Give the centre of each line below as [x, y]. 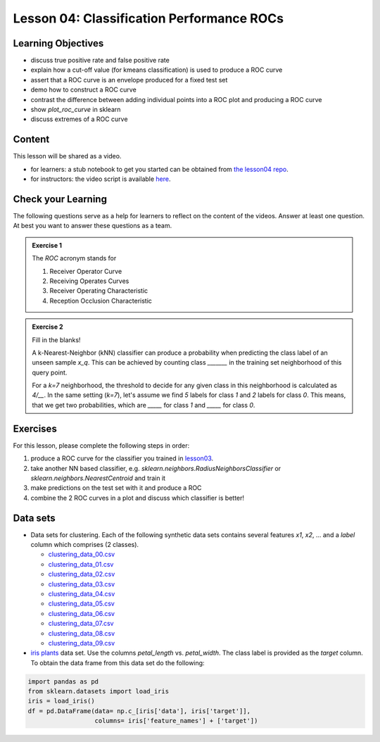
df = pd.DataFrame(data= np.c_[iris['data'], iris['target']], [139, 711]
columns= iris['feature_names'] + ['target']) [176, 721]
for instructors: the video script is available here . [101, 179]
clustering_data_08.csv [82, 633]
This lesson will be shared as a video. [67, 156]
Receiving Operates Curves [89, 281]
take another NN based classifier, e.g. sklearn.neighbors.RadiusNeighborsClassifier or [156, 468]
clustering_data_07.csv [81, 624]
